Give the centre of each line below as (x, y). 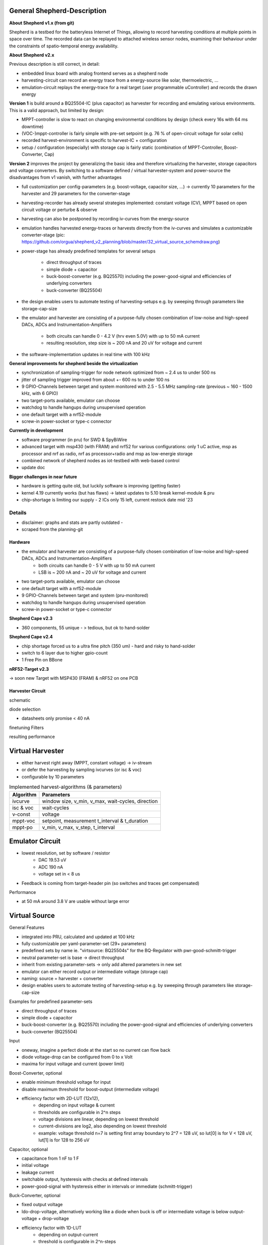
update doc (33, 468)
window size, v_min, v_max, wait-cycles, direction (100, 801)
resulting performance (32, 737)
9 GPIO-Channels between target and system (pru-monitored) (85, 596)
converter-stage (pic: (43, 235)
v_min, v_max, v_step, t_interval (78, 827)
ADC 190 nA (51, 867)
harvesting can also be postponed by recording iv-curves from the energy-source (105, 219)
